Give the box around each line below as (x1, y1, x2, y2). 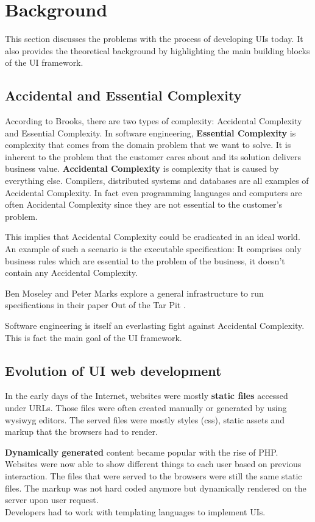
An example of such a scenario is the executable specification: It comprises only (5, 242, 302, 255)
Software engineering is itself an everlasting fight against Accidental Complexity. (5, 319, 305, 332)
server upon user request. (5, 493, 99, 506)
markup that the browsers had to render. (5, 425, 158, 438)
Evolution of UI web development (5, 361, 222, 379)
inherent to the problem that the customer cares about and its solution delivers (5, 150, 301, 163)
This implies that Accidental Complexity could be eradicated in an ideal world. (5, 230, 300, 243)
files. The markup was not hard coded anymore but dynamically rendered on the (5, 481, 306, 494)
